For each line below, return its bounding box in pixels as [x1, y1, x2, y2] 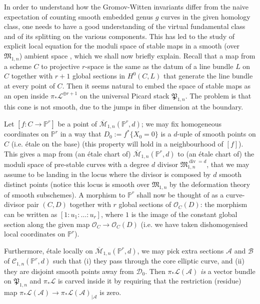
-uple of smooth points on [177, 128, 256, 139]
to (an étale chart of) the [177, 148, 254, 158]
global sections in [72, 70, 125, 81]
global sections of [118, 199, 171, 209]
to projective [41, 60, 80, 71]
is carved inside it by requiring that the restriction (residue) [57, 275, 241, 286]
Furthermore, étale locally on [4, 245, 93, 255]
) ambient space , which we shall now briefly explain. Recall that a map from [19, 50, 255, 60]
